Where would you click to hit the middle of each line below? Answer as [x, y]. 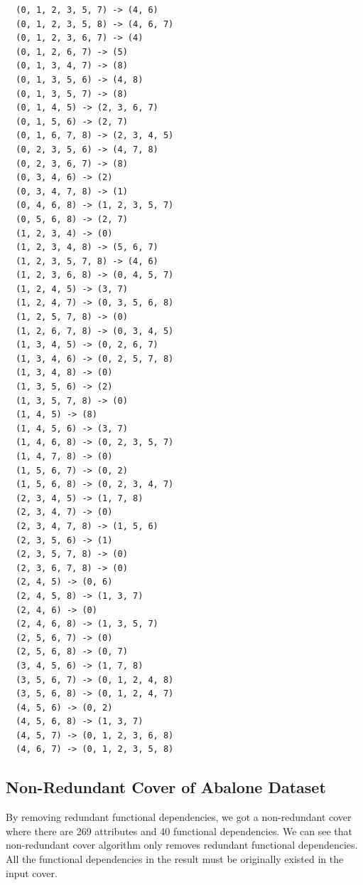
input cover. [32, 873]
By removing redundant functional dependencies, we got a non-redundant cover [179, 817]
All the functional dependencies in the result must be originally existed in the [175, 859]
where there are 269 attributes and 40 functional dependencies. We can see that [179, 831]
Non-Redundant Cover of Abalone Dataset [166, 787]
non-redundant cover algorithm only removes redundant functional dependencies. [182, 845]
